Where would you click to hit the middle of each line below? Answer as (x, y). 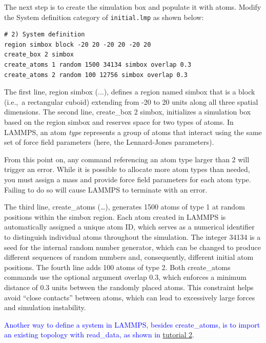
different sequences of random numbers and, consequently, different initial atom (129, 257)
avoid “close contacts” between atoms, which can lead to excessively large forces (130, 297)
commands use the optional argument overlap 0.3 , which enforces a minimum (125, 277)
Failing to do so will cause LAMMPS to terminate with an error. (106, 189)
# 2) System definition (45, 35)
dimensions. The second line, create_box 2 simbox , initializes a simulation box (128, 112)
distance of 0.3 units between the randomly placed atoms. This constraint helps (129, 287)
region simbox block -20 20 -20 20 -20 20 (78, 44)
